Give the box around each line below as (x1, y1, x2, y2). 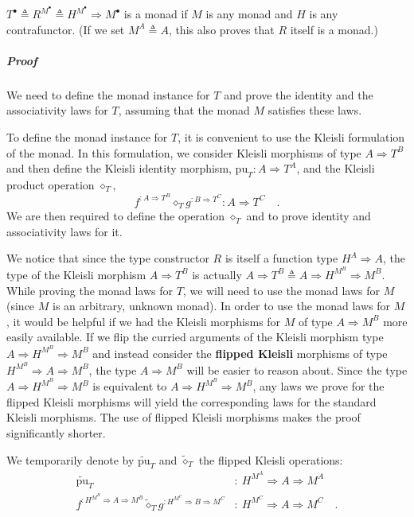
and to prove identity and (246, 208, 371, 224)
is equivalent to (92, 378, 167, 395)
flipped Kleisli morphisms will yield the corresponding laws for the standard (6, 393, 377, 410)
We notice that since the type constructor (6, 250, 209, 266)
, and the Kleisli (296, 160, 375, 177)
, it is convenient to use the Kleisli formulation (178, 129, 405, 145)
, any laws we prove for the (252, 378, 385, 395)
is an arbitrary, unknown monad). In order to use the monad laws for (52, 297, 390, 314)
